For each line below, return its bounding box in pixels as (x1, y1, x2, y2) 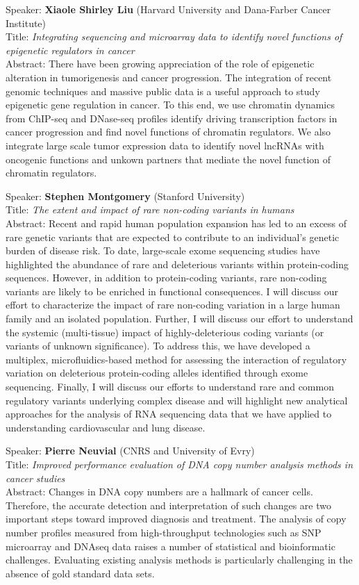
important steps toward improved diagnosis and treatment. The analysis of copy (6, 511, 347, 526)
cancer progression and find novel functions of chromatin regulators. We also (6, 124, 331, 139)
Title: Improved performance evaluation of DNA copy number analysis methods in (6, 457, 353, 471)
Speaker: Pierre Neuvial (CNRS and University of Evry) (6, 443, 255, 458)
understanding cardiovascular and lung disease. (6, 420, 206, 434)
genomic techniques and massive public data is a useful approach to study (6, 83, 320, 98)
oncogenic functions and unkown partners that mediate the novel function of (6, 151, 331, 166)
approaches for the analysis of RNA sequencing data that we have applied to (6, 406, 332, 421)
